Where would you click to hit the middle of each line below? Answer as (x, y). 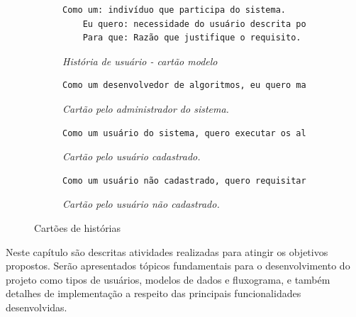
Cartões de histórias (78, 227)
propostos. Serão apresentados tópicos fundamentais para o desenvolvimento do (178, 266)
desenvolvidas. (37, 307)
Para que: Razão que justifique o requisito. (192, 38)
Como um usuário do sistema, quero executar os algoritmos (205, 133)
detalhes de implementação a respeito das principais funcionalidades (154, 293)
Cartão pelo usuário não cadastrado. (141, 204)
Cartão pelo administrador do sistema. (146, 108)
